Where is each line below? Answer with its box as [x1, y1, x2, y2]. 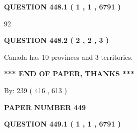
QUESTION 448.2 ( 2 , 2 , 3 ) [4, 35, 109, 45]
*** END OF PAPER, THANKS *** [4, 68, 135, 79]
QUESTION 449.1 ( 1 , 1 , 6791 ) [4, 119, 121, 129]
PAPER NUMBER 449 [4, 102, 86, 112]
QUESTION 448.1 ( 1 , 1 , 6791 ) [4, 1, 121, 11]
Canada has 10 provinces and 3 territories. [4, 51, 133, 62]
